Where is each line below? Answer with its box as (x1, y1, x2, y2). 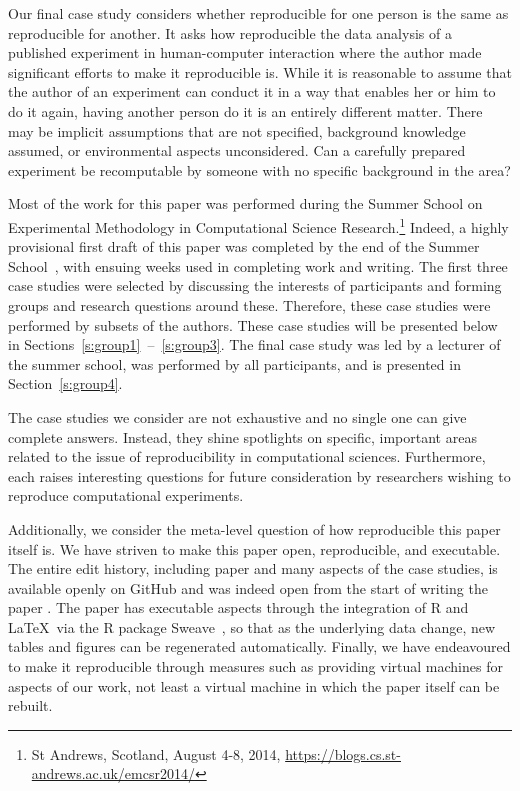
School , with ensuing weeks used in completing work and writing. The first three (8, 255, 508, 276)
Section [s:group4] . (8, 373, 123, 394)
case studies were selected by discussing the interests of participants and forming (8, 275, 502, 296)
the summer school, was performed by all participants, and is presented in (8, 353, 461, 374)
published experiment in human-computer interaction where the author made (8, 42, 482, 63)
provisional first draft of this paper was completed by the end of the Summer (8, 236, 480, 257)
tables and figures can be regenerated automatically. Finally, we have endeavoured (8, 636, 511, 657)
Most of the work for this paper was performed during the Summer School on (8, 193, 483, 214)
